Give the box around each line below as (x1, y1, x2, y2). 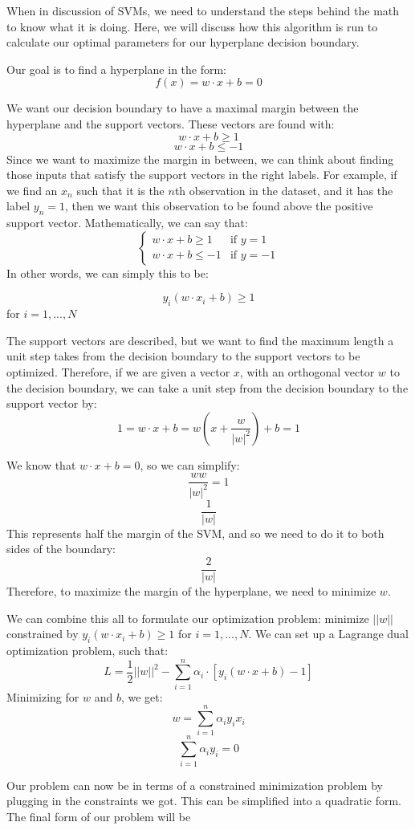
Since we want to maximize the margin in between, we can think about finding (6, 150, 394, 167)
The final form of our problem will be (6, 808, 191, 824)
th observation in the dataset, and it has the (174, 181, 393, 198)
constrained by (6, 625, 79, 642)
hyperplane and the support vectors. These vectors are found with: (6, 115, 335, 132)
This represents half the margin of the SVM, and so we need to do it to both (6, 524, 384, 541)
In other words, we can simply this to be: (6, 264, 209, 281)
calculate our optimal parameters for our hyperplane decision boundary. (6, 34, 360, 51)
